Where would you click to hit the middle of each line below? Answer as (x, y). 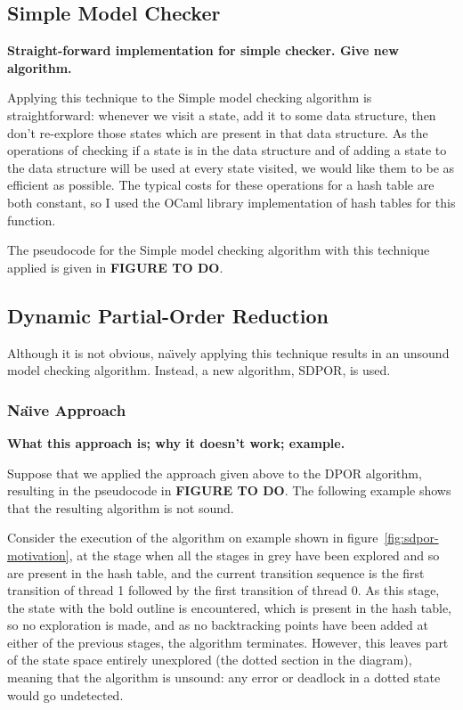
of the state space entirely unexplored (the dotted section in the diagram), (210, 660)
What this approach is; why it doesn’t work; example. (176, 442)
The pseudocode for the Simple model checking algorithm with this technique (219, 250)
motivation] (38, 555)
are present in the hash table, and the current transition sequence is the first (216, 572)
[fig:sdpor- (411, 538)
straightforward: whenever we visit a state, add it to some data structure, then (222, 114)
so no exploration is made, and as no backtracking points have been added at (218, 625)
